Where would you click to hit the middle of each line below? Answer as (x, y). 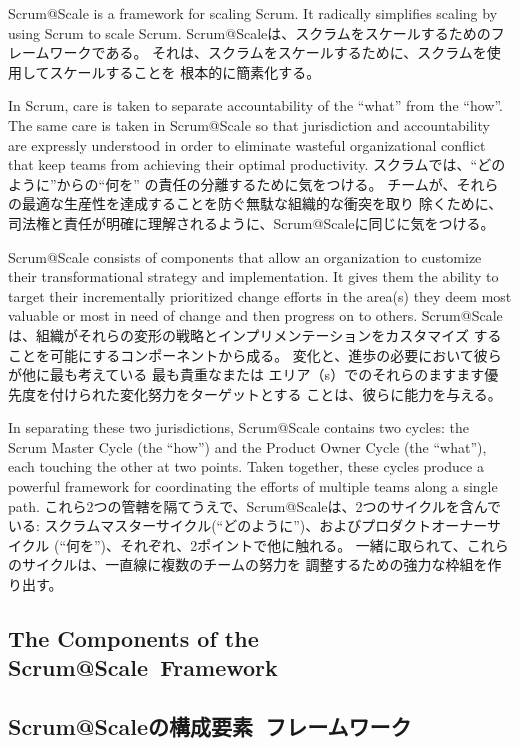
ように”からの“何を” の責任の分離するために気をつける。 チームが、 (232, 183)
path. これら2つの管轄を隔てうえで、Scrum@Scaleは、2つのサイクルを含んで (255, 505)
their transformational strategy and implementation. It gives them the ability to (253, 276)
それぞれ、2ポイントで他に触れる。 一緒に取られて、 (293, 544)
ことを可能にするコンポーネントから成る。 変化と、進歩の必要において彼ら (255, 354)
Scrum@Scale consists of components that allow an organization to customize (245, 256)
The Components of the (133, 638)
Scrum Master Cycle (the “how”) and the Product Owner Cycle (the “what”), (247, 446)
